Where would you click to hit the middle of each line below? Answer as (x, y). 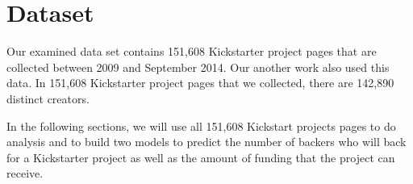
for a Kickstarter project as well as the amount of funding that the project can (201, 157)
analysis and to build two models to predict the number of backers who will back (206, 142)
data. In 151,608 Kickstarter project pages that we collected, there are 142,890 (200, 83)
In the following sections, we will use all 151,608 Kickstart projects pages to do (201, 125)
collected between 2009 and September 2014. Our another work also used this (198, 67)
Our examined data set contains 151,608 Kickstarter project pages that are (192, 51)
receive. (25, 173)
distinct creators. (48, 98)
